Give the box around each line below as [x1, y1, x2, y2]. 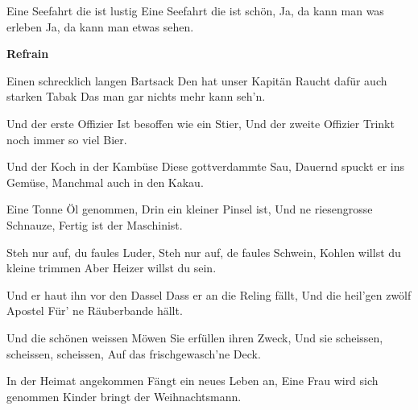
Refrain [6, 45, 49, 62]
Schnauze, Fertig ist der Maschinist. [6, 216, 183, 233]
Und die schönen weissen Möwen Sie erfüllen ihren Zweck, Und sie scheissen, [6, 329, 383, 346]
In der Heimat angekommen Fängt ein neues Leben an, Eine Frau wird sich [6, 372, 379, 389]
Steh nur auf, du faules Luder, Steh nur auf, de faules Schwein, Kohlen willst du [6, 243, 401, 260]
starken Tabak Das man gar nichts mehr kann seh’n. [6, 88, 266, 105]
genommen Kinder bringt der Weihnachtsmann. [6, 387, 242, 404]
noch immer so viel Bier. [6, 130, 127, 147]
